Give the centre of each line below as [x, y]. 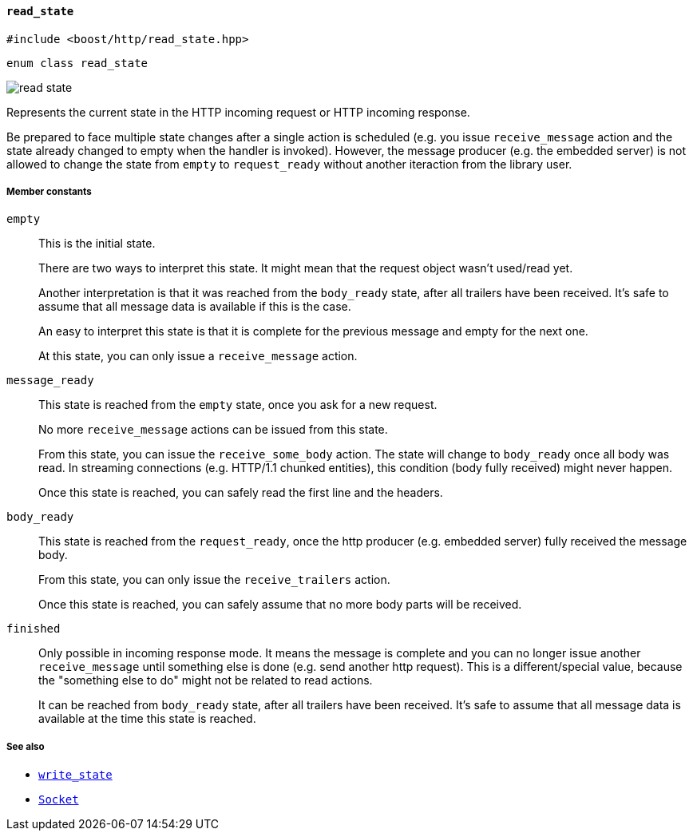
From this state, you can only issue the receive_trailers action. [214, 580]
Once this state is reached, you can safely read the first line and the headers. [241, 493]
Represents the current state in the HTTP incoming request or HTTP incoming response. [238, 112]
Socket [59, 800]
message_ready [50, 381]
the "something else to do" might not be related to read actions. [206, 680]
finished [34, 629]
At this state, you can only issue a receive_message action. [198, 356]
